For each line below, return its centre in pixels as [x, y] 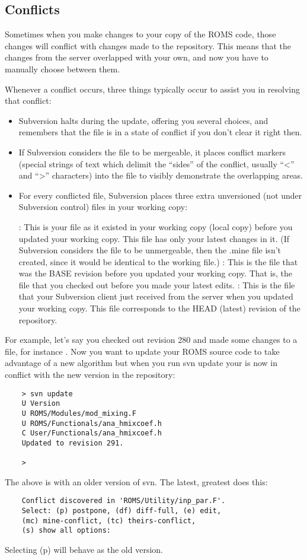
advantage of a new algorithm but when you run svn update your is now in [141, 363]
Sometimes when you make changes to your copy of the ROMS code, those [140, 34]
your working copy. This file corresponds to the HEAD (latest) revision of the [159, 308]
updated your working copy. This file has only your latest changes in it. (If [154, 238]
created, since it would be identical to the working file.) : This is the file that [158, 261]
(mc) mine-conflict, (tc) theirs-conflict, [109, 521]
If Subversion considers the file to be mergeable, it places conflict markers [152, 152]
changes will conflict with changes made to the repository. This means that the [148, 45]
